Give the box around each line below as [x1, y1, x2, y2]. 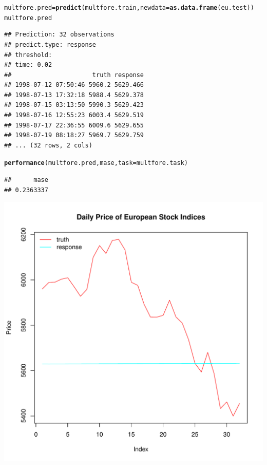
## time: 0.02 [4, 61, 52, 69]
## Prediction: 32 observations [4, 31, 115, 39]
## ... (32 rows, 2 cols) [4, 141, 92, 149]
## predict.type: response [4, 41, 96, 48]
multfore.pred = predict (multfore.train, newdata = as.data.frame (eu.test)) [4, 4, 254, 11]
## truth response [4, 71, 144, 79]
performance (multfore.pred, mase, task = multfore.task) [4, 159, 188, 167]
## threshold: [4, 51, 52, 59]
